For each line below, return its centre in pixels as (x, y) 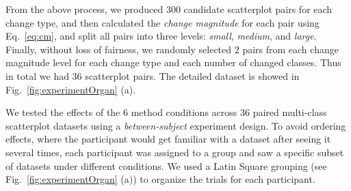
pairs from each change (290, 49)
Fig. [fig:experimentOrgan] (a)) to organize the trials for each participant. (160, 179)
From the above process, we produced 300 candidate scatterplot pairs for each (169, 9)
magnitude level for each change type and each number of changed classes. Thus (173, 62)
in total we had (37, 75)
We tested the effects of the (63, 112)
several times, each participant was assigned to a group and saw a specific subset (175, 152)
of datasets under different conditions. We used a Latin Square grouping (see (166, 165)
